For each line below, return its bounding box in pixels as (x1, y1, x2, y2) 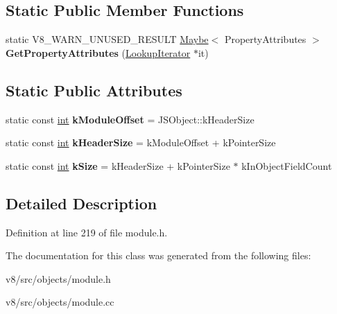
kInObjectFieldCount (241, 158, 332, 173)
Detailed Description (6, 192, 157, 213)
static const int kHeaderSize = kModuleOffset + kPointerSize (6, 135, 276, 150)
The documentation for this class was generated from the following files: (6, 248, 311, 263)
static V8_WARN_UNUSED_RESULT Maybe (6, 32, 209, 46)
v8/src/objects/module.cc (6, 295, 114, 309)
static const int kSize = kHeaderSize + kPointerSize (6, 158, 230, 173)
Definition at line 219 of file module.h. (6, 225, 168, 239)
